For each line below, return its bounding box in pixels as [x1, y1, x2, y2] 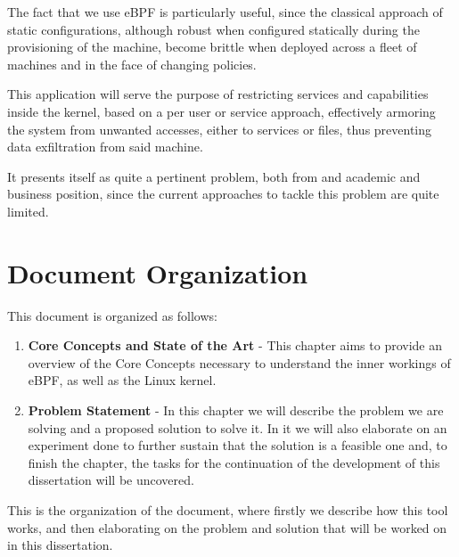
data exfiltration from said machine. [7, 137, 203, 156]
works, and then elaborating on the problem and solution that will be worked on [7, 518, 447, 537]
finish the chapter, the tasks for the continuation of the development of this [28, 453, 440, 471]
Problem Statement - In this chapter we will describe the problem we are [28, 401, 444, 420]
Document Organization [7, 254, 308, 291]
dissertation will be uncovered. [28, 471, 194, 489]
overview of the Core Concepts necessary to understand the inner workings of [28, 353, 451, 372]
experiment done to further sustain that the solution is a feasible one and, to [28, 436, 447, 455]
